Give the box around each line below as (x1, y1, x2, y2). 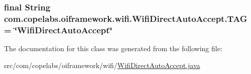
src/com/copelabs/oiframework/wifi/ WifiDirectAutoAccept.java (4, 60, 200, 70)
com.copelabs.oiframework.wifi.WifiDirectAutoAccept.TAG (4, 12, 247, 24)
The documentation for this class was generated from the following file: (4, 43, 222, 54)
